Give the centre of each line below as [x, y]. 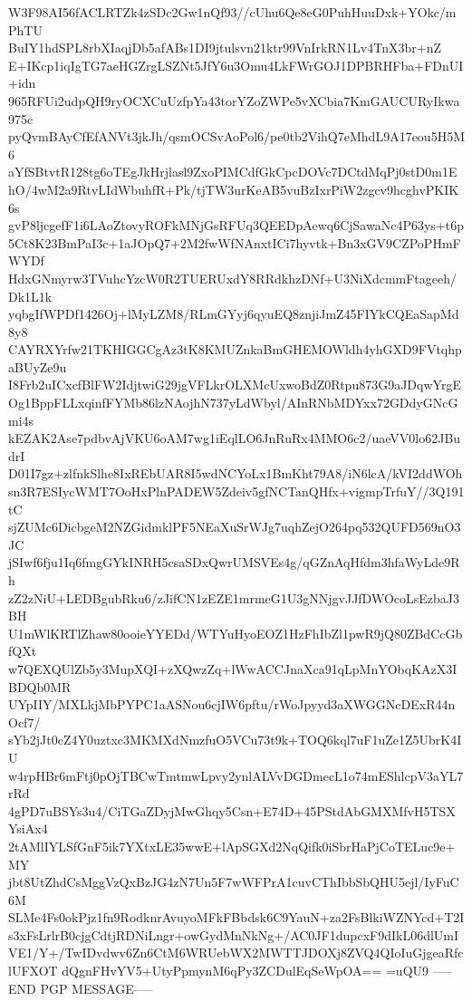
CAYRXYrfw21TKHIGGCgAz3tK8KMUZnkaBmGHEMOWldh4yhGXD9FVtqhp [235, 349]
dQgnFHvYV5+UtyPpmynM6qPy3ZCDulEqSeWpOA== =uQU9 [246, 971]
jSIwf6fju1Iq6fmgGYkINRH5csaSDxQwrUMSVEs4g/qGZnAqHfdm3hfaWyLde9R [234, 562]
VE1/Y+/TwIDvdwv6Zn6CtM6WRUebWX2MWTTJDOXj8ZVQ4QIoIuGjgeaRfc [236, 953]
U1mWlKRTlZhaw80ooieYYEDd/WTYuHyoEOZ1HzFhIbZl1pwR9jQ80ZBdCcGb [236, 633]
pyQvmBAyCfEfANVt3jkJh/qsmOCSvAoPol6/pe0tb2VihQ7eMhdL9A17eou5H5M [236, 136]
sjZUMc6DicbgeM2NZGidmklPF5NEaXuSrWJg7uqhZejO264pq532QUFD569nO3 [235, 527]
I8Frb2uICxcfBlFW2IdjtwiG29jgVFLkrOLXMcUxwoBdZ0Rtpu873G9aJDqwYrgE [235, 385]
